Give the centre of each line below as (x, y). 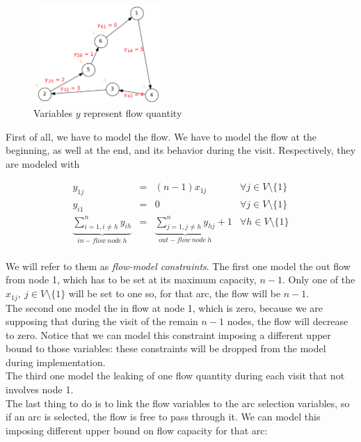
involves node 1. (40, 389)
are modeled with (43, 163)
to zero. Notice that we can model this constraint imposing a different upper (168, 334)
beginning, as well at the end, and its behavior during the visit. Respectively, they (181, 150)
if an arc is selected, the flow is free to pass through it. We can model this (163, 417)
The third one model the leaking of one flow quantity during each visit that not (175, 376)
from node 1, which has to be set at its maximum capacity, (131, 279)
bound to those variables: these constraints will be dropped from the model (166, 348)
